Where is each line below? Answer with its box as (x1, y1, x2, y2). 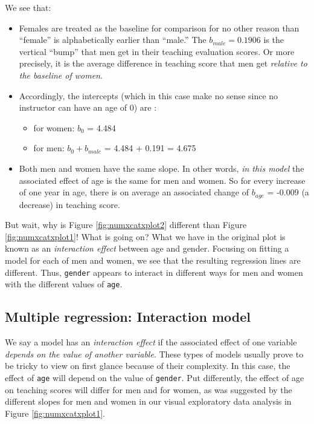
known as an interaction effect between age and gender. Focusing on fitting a (5, 242, 289, 255)
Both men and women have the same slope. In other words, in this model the (19, 161, 304, 174)
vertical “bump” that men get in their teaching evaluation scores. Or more (19, 45, 295, 57)
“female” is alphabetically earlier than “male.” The (19, 33, 207, 46)
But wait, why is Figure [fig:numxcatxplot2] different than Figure (5, 218, 247, 231)
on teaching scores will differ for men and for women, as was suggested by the (5, 383, 292, 396)
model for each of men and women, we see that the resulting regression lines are (5, 253, 301, 266)
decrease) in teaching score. (19, 198, 120, 210)
